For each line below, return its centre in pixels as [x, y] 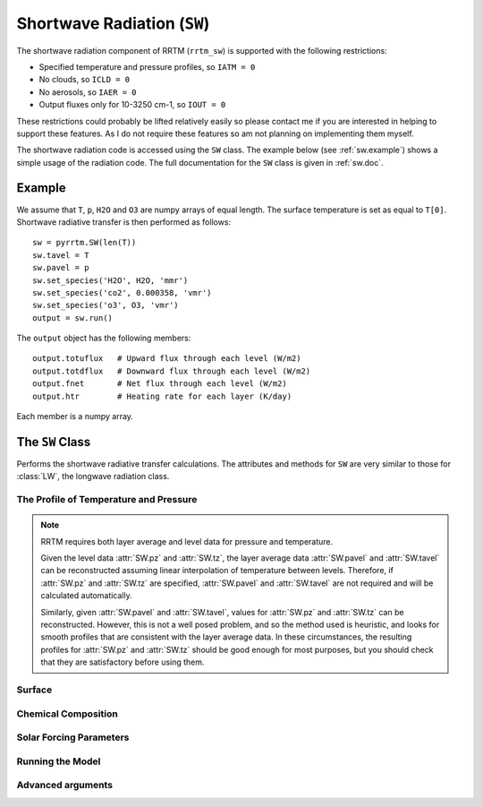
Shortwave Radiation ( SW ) [113, 23]
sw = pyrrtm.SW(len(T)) [85, 243]
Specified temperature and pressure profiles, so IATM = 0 [147, 66]
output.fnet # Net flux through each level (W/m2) [160, 384]
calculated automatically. [87, 596]
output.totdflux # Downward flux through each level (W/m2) [172, 371]
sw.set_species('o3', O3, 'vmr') [106, 305]
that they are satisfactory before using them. [123, 662]
